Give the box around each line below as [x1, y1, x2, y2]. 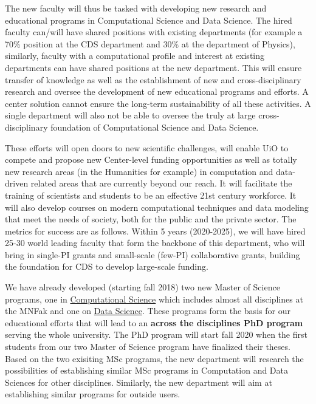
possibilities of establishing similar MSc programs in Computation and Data [5, 364, 289, 377]
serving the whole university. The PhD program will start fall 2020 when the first [5, 328, 307, 341]
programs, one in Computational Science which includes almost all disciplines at [5, 292, 303, 305]
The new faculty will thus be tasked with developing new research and [5, 2, 267, 14]
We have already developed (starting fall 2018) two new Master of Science [5, 281, 280, 293]
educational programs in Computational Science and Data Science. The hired [5, 13, 292, 26]
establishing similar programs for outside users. [5, 388, 180, 400]
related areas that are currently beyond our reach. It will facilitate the [30, 177, 292, 190]
